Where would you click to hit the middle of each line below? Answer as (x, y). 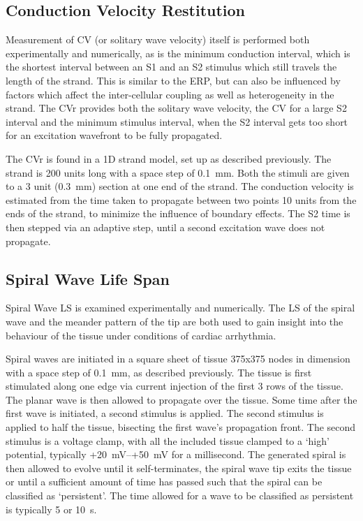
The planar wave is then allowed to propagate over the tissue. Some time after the (181, 399)
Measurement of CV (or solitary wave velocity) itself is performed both (158, 39)
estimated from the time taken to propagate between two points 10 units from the (181, 199)
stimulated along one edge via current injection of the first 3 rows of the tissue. (175, 386)
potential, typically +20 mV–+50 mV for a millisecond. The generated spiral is (176, 454)
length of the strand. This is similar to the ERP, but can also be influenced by (173, 80)
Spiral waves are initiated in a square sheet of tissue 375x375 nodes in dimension (178, 359)
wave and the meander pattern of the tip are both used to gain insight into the (175, 321)
